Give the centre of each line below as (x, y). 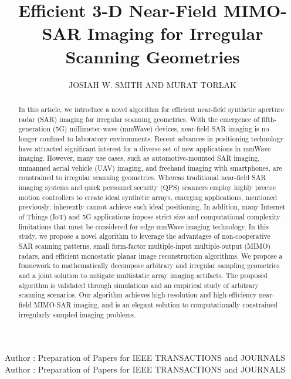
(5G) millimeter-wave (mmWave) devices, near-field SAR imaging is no (161, 129)
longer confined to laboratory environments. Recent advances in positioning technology (151, 138)
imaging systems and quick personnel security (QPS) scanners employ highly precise (147, 187)
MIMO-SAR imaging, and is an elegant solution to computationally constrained (155, 305)
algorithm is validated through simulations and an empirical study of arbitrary (138, 285)
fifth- (269, 119)
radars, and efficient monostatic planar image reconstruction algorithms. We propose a (150, 256)
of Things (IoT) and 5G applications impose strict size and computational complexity (149, 217)
